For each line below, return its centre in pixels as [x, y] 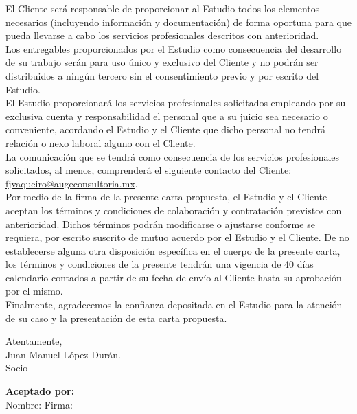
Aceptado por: [40, 391]
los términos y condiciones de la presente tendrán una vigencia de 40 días [160, 264]
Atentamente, [34, 341]
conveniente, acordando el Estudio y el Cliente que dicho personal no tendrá [165, 129]
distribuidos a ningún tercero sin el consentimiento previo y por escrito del [162, 75]
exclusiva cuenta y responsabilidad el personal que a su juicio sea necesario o [167, 116]
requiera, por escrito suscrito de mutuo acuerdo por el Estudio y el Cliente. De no [177, 237]
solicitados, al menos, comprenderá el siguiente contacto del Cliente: [149, 170]
